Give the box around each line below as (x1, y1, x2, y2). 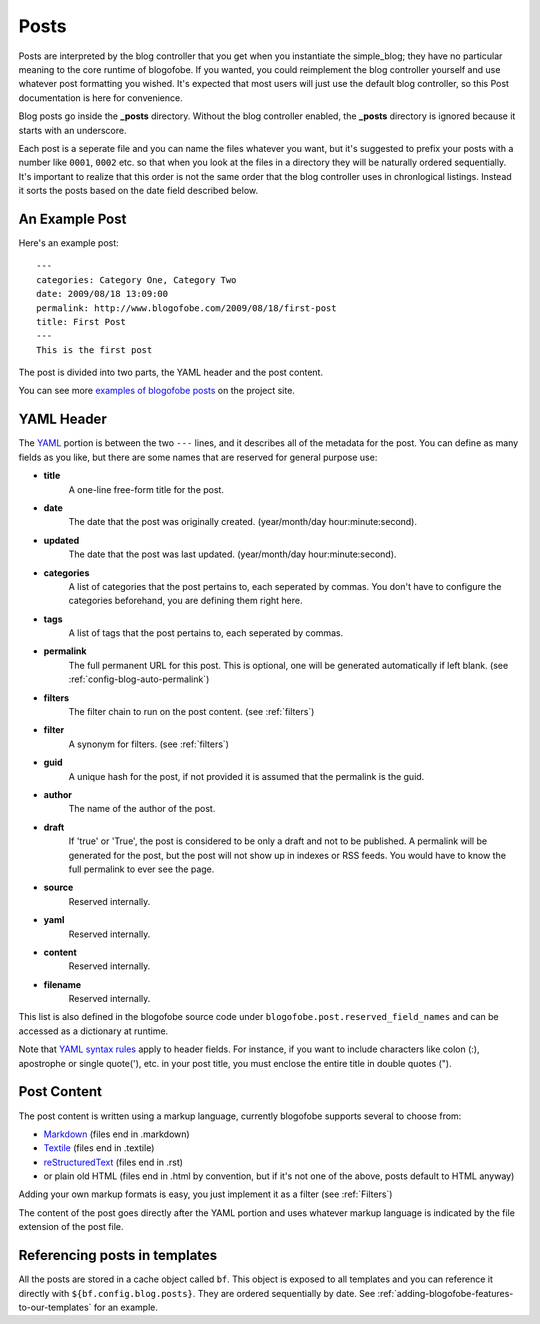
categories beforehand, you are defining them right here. (68, 595, 303, 607)
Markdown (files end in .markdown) (43, 1128, 190, 1140)
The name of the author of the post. (68, 803, 216, 815)
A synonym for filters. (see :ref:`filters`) (68, 738, 230, 750)
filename (43, 978, 82, 990)
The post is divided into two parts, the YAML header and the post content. (18, 366, 324, 379)
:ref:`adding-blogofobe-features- (377, 1287, 514, 1299)
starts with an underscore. (18, 124, 127, 136)
